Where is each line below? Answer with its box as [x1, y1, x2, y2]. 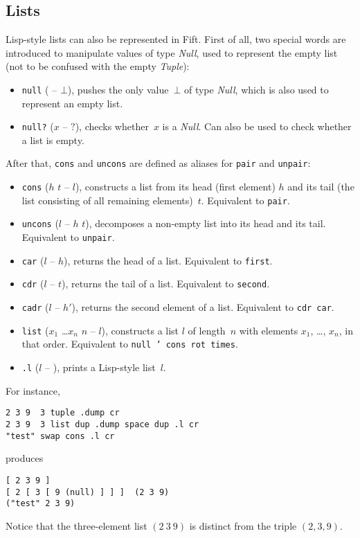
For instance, [6, 383, 60, 397]
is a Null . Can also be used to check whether [162, 119, 352, 134]
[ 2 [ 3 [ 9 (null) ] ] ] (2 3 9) [6, 487, 170, 497]
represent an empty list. [21, 96, 123, 110]
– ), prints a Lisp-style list [45, 360, 156, 375]
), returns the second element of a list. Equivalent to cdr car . [71, 300, 334, 314]
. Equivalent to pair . [201, 192, 290, 207]
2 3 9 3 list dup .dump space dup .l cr [6, 419, 199, 429]
